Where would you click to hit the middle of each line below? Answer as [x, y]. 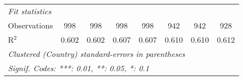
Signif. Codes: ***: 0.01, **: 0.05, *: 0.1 [79, 68]
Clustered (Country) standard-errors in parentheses [96, 54]
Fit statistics [30, 11]
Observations [30, 25]
